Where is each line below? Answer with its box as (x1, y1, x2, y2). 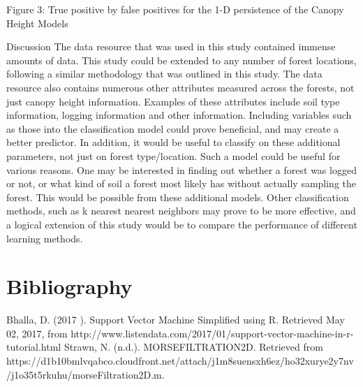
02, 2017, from (6, 326, 68, 340)
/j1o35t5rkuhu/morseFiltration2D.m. (6, 367, 165, 381)
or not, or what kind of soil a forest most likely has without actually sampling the (6, 176, 357, 191)
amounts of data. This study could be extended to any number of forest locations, (6, 52, 357, 67)
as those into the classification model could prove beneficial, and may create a (6, 121, 339, 136)
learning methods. (6, 231, 83, 245)
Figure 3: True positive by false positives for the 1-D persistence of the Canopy (6, 2, 344, 16)
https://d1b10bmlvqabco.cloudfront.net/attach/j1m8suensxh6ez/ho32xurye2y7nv (6, 353, 354, 367)
